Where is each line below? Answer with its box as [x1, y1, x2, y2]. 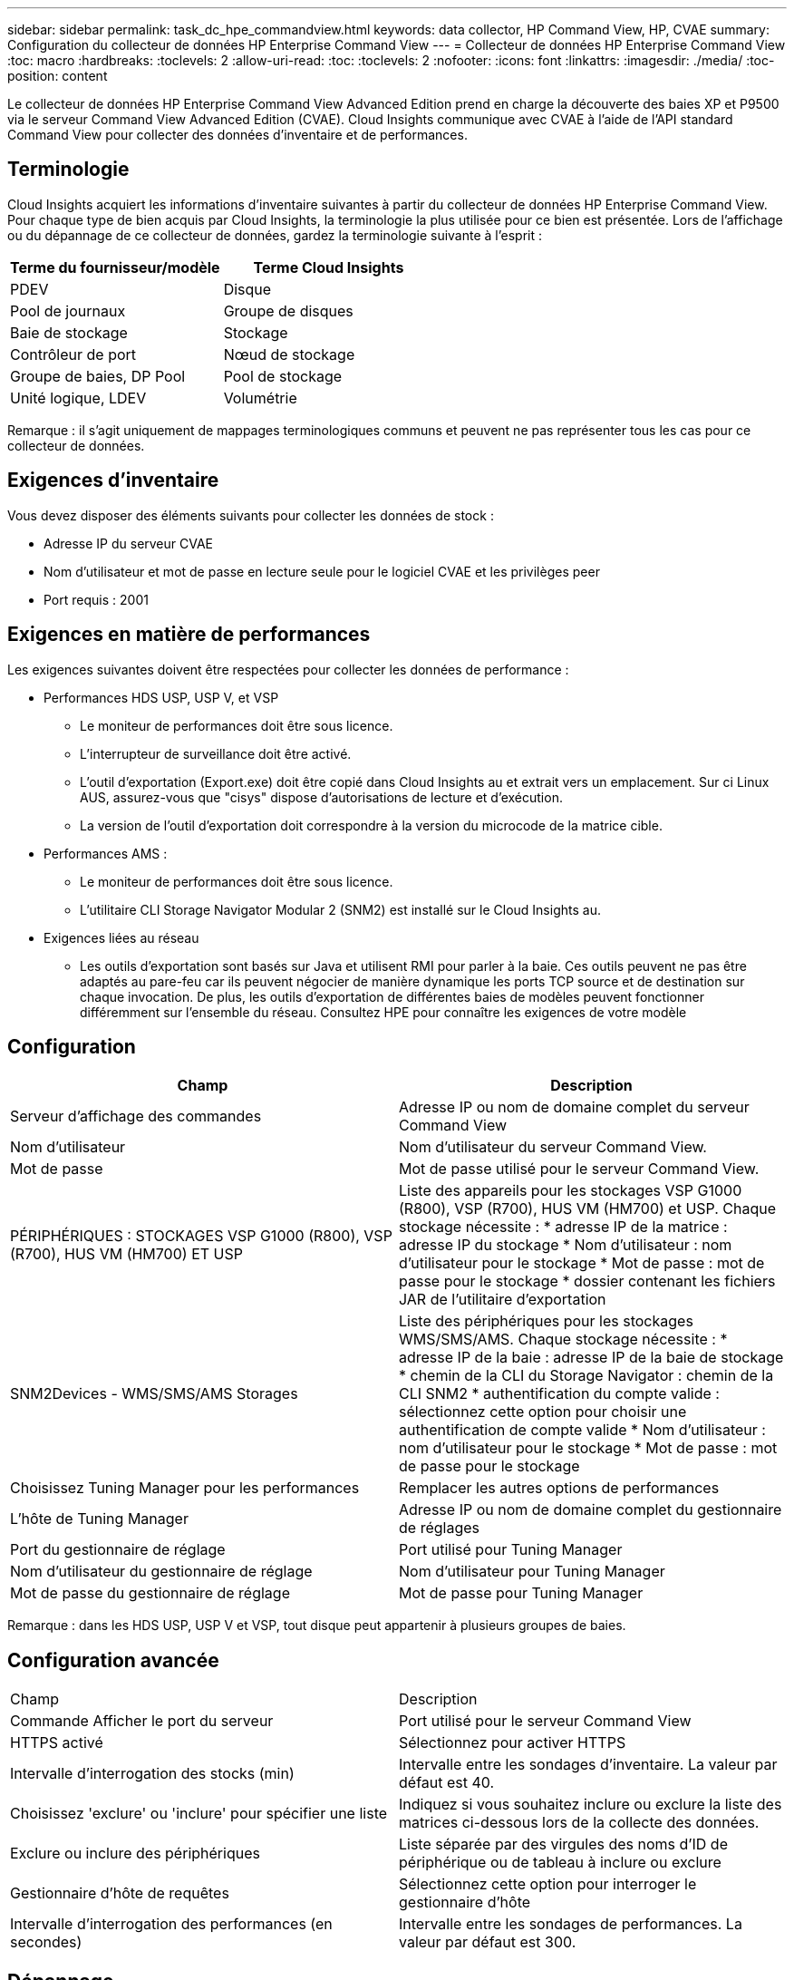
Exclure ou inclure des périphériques [10, 1844, 260, 1863]
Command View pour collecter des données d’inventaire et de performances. [7, 127, 468, 142]
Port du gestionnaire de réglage [10, 1540, 226, 1559]
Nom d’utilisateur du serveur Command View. [399, 1138, 707, 1157]
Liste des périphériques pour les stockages [399, 1312, 693, 1331]
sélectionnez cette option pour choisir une [399, 1402, 687, 1422]
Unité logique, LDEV [10, 388, 147, 407]
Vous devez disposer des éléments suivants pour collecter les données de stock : [7, 507, 494, 523]
